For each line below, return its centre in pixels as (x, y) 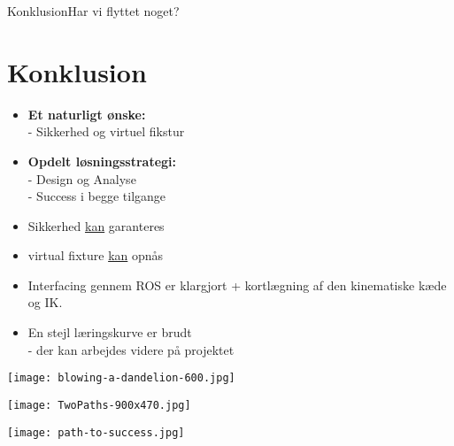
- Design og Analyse (82, 178)
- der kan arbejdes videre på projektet (131, 349)
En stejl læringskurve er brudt (110, 332)
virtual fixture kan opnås (96, 255)
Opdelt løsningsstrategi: (102, 161)
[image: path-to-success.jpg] (96, 432)
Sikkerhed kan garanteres (96, 225)
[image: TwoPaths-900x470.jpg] (99, 405)
